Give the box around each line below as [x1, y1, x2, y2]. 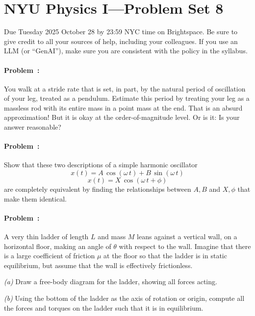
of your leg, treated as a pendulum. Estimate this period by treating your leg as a [4, 93, 250, 103]
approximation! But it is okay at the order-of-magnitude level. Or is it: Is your [4, 112, 240, 122]
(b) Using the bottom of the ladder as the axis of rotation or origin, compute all [4, 293, 245, 303]
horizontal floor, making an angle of [4, 241, 111, 251]
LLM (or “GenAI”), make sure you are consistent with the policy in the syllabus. [4, 45, 248, 56]
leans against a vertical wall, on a [137, 231, 237, 242]
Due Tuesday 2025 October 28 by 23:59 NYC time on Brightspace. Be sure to [4, 26, 238, 37]
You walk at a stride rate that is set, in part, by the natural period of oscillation [4, 83, 246, 93]
